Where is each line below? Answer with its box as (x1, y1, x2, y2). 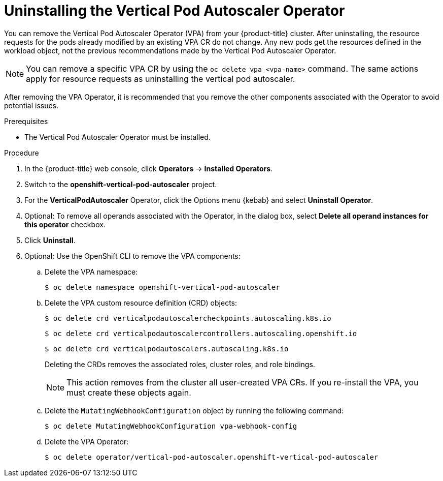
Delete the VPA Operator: (45, 437, 129, 446)
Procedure (4, 148, 39, 157)
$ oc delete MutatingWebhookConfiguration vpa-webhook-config (45, 422, 297, 430)
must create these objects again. (66, 387, 191, 398)
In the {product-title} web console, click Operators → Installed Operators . (24, 164, 273, 173)
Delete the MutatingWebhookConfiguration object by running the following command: (45, 406, 344, 415)
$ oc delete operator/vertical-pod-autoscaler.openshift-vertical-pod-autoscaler (45, 453, 379, 461)
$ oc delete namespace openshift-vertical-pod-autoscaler (45, 283, 280, 291)
